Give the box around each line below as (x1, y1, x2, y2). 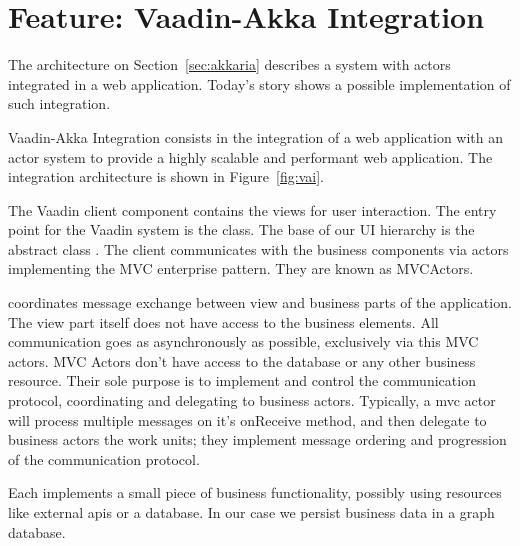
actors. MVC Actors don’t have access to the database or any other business (8, 350, 476, 371)
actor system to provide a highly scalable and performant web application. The (8, 146, 493, 167)
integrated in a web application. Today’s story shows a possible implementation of (8, 73, 511, 94)
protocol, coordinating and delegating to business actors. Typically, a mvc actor (8, 390, 496, 411)
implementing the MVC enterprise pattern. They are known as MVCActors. (8, 258, 474, 279)
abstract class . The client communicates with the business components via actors (8, 238, 509, 259)
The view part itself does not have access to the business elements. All (8, 311, 439, 332)
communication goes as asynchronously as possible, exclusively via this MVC (8, 331, 479, 352)
